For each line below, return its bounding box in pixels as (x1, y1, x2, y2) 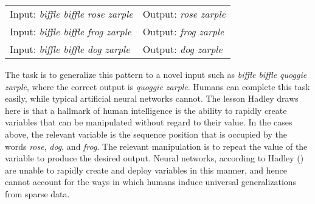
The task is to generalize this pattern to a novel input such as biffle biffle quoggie (5, 68, 307, 80)
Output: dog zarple (142, 42, 223, 56)
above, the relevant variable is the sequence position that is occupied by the (5, 127, 287, 140)
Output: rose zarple (142, 7, 226, 21)
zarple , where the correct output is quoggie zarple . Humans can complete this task (5, 80, 310, 93)
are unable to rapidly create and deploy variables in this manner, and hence (5, 163, 287, 176)
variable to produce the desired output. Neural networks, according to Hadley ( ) (5, 152, 304, 164)
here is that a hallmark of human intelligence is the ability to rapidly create (5, 104, 287, 116)
